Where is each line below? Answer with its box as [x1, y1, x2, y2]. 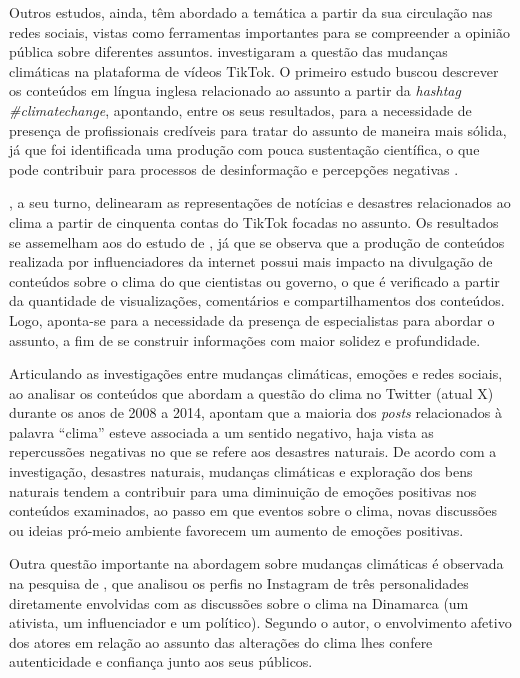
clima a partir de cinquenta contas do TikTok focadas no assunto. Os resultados [9, 211, 499, 232]
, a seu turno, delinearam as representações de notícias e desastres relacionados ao [9, 192, 511, 213]
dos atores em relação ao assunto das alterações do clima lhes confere [9, 631, 433, 652]
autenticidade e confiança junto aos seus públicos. [9, 651, 313, 672]
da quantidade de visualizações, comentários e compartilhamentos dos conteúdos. [9, 290, 505, 311]
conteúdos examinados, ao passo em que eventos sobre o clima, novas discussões [9, 500, 498, 521]
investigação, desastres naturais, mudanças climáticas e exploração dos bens [9, 461, 473, 482]
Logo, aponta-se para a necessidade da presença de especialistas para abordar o [9, 309, 495, 330]
